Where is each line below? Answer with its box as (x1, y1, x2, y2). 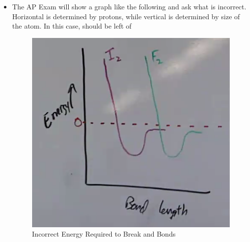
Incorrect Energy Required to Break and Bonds (32, 229, 176, 239)
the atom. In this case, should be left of (12, 21, 132, 31)
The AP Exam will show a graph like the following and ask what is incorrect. (12, 1, 247, 11)
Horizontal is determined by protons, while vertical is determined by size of (12, 11, 240, 21)
